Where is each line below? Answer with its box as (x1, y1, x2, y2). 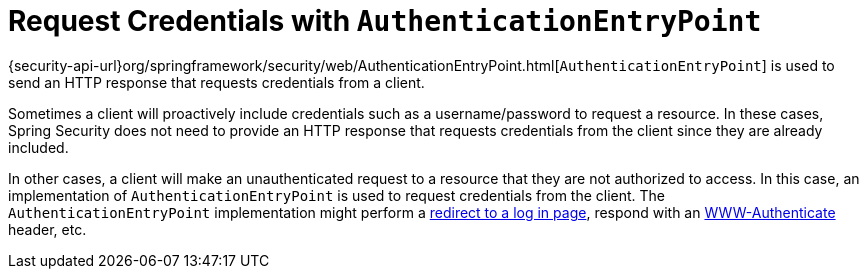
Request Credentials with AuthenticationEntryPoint (8, 4, 762, 38)
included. (8, 138, 69, 156)
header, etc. (8, 220, 87, 238)
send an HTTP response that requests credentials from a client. (8, 73, 425, 91)
